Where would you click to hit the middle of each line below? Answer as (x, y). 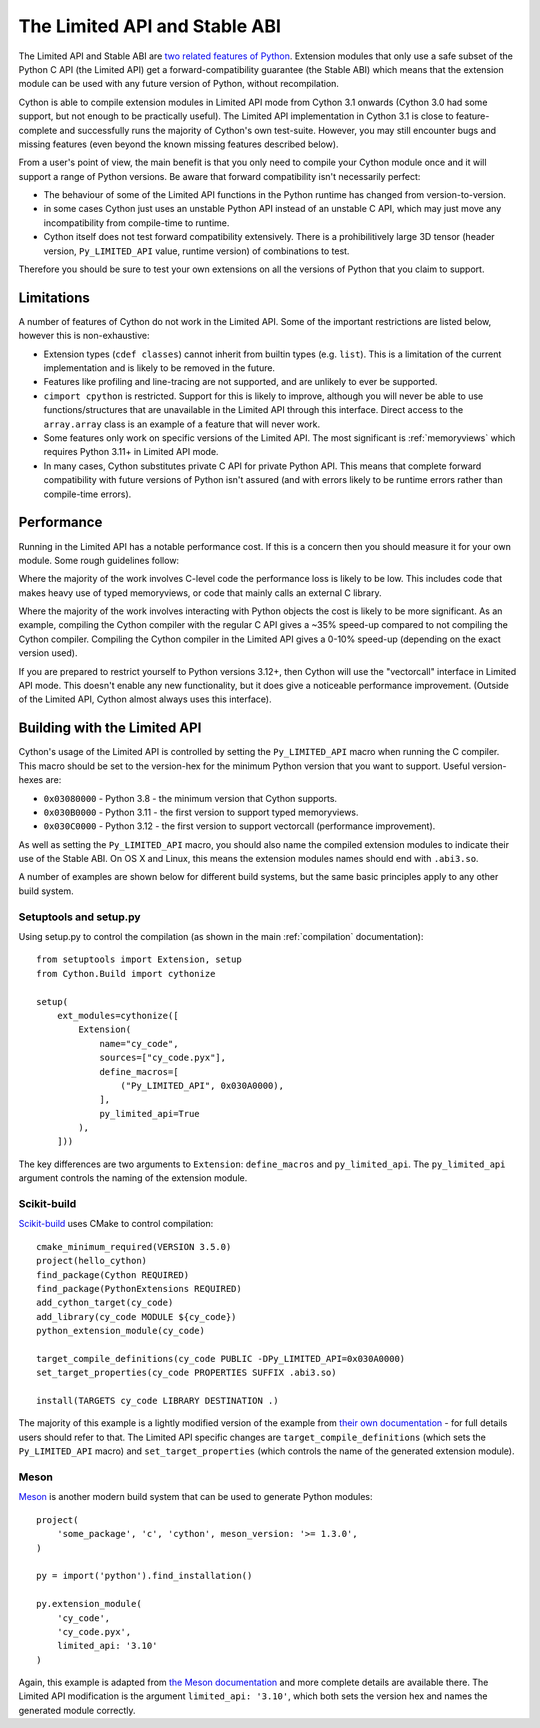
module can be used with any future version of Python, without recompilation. (179, 84)
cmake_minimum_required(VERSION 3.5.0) (134, 1246)
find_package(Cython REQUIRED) (113, 1274)
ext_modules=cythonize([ (117, 1015)
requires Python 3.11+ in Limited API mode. (131, 452)
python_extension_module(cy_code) (120, 1331)
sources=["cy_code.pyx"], (163, 1058)
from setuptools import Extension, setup (139, 959)
